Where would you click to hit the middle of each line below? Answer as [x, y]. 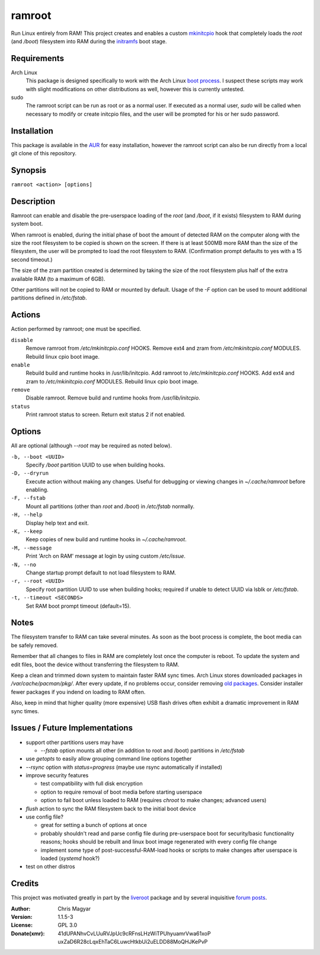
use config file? [44, 817]
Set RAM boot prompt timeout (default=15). [79, 606]
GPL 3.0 [68, 925]
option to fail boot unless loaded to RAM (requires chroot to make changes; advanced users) [153, 800]
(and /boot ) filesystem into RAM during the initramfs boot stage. [89, 41]
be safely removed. [35, 645]
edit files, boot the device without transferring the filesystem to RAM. [95, 665]
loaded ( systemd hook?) [70, 858]
